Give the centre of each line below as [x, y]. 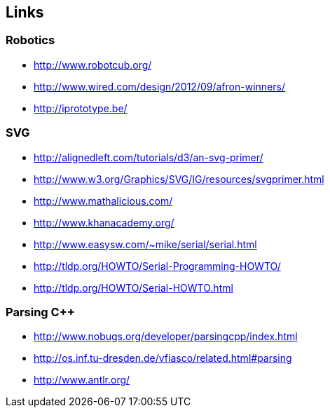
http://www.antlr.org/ [82, 380]
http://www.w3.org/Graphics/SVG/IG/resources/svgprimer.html [179, 179]
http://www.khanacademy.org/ [104, 222]
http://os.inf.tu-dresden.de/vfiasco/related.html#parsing [163, 358]
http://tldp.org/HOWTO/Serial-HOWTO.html [133, 287]
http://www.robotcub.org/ [93, 65]
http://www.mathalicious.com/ [103, 201]
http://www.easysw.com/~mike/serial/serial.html [145, 244]
